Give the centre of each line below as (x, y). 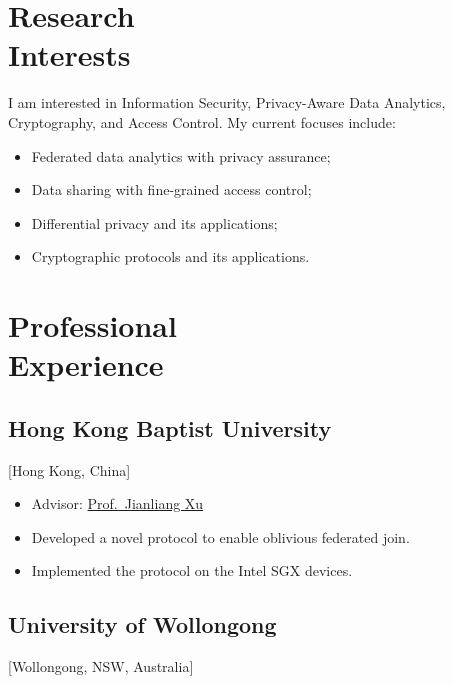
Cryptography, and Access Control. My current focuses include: (202, 121)
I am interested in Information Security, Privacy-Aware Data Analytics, (227, 102)
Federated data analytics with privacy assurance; (181, 155)
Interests (69, 54)
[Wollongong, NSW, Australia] (101, 666)
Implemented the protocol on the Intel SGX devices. (192, 570)
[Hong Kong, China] (69, 469)
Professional (92, 325)
